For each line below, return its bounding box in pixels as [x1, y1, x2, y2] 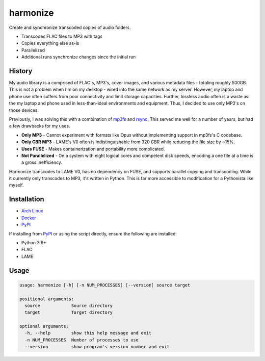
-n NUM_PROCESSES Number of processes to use [25, 337, 139, 343]
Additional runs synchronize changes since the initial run [21, 54, 136, 60]
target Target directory [25, 309, 113, 315]
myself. [9, 182, 24, 188]
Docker [21, 215, 36, 221]
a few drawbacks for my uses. [9, 123, 71, 129]
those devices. [9, 107, 39, 113]
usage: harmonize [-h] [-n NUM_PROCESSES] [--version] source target [19, 282, 190, 288]
